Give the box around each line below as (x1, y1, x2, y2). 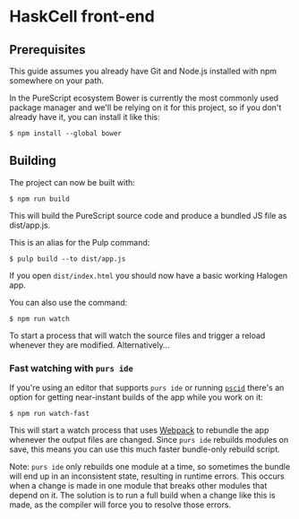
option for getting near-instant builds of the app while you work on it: (9, 392, 264, 402)
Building (9, 153, 56, 169)
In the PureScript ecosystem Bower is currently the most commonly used (9, 92, 279, 103)
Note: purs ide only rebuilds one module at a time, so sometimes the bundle (9, 462, 291, 472)
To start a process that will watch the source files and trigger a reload (9, 330, 266, 341)
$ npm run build (9, 195, 70, 203)
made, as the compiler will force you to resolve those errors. (9, 499, 231, 510)
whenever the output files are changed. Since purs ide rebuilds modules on (9, 435, 289, 445)
